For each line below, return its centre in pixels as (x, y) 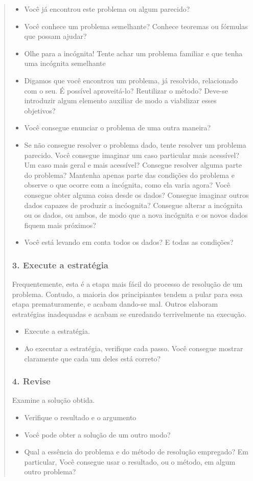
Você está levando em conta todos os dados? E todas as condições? (129, 242)
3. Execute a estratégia (60, 265)
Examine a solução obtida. (53, 400)
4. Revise (31, 381)
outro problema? (50, 472)
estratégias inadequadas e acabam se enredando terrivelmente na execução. (129, 314)
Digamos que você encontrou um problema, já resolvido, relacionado (131, 80)
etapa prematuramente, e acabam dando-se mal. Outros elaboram (115, 304)
